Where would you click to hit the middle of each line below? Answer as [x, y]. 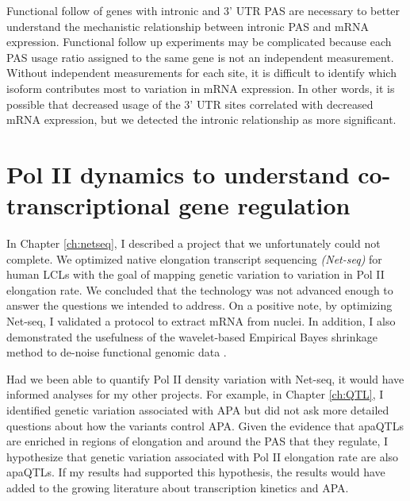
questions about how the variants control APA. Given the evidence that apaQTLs [205, 425]
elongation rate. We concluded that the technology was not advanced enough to [200, 289]
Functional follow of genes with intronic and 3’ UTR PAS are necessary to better [203, 10]
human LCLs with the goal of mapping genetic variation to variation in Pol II [195, 274]
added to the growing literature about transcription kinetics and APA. [178, 487]
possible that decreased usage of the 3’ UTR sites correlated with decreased [190, 104]
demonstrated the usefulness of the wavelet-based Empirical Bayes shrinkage [192, 336]
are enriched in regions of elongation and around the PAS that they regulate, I [197, 441]
